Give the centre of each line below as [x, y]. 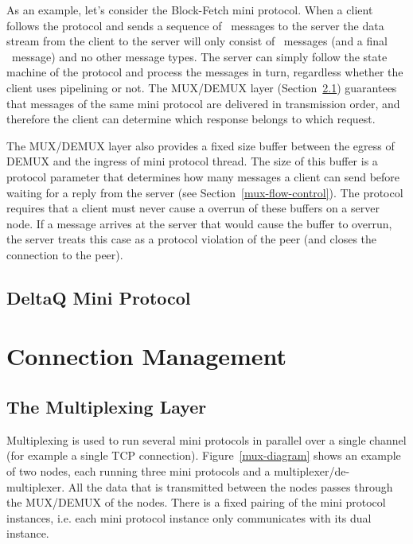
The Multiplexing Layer [107, 407]
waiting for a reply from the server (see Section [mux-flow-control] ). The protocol [205, 192]
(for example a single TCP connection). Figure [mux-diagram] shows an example [204, 455]
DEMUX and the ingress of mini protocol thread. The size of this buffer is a [192, 161]
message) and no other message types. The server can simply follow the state [199, 56]
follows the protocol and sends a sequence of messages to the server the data [195, 25]
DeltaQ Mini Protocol [99, 297]
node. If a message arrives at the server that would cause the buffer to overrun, [199, 223]
